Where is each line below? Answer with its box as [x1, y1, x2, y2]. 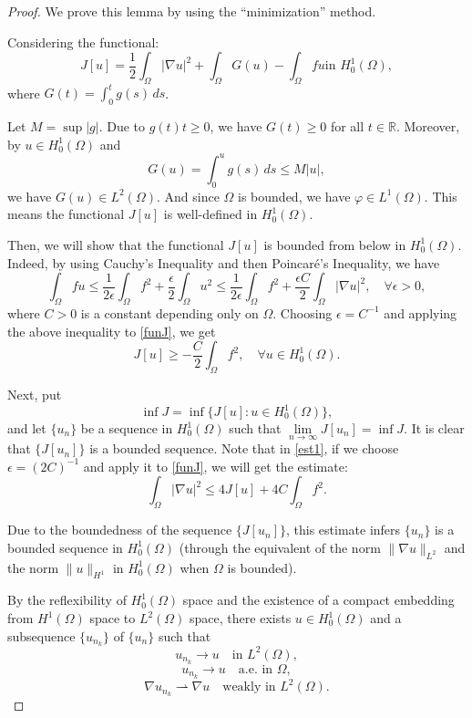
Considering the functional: [7, 32, 159, 51]
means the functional [7, 204, 125, 224]
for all [330, 117, 364, 136]
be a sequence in [80, 419, 173, 438]
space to [89, 609, 136, 627]
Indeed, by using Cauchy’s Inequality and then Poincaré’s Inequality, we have [7, 253, 440, 272]
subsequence [7, 626, 76, 645]
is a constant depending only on [80, 303, 259, 322]
